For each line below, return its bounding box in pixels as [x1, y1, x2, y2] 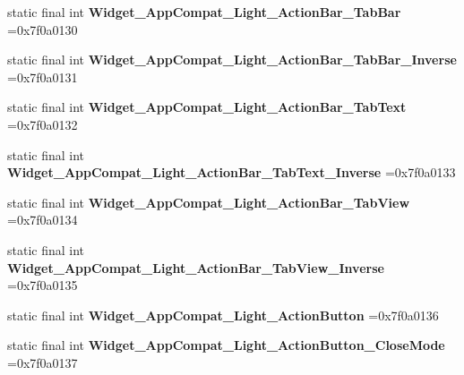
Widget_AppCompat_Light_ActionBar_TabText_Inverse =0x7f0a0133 [7, 163, 456, 182]
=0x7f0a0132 [7, 115, 78, 133]
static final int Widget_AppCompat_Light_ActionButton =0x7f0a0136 [7, 305, 439, 324]
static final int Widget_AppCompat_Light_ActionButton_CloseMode [7, 336, 445, 354]
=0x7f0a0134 [7, 210, 78, 229]
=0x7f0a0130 [7, 20, 78, 38]
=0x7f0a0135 [7, 276, 78, 294]
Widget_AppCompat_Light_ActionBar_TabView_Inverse [7, 258, 384, 277]
